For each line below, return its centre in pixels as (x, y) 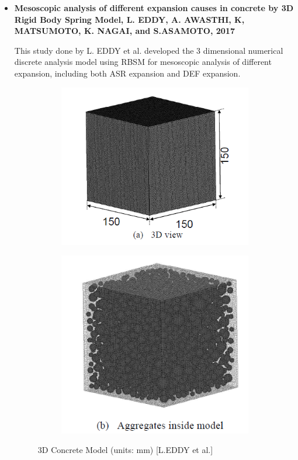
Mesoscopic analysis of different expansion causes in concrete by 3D (154, 8)
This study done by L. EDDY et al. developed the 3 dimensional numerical (149, 50)
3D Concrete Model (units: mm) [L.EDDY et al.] (125, 450)
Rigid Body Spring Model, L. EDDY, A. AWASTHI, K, (129, 19)
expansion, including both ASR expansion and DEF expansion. (127, 73)
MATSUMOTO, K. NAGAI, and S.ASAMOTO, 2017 (124, 31)
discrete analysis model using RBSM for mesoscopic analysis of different (143, 62)
